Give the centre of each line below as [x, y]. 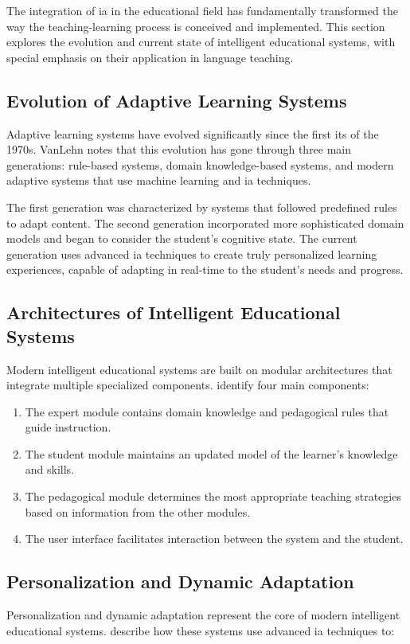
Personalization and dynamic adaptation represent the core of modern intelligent [203, 615]
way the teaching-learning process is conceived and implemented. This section [196, 26]
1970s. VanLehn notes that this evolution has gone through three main [179, 149]
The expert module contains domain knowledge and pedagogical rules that [207, 411]
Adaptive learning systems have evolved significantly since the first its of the [193, 133]
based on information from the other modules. [138, 511]
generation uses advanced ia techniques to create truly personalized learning [192, 254]
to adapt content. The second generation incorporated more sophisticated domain [205, 222]
